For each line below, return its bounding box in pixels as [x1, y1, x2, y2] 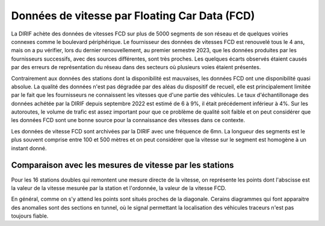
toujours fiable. [11, 212, 49, 219]
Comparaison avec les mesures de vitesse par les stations [11, 160, 234, 171]
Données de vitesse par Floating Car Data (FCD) [11, 9, 255, 22]
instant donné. [11, 144, 48, 151]
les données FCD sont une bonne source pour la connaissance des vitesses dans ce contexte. [11, 117, 246, 124]
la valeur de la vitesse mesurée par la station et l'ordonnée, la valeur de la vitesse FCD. [11, 184, 227, 192]
